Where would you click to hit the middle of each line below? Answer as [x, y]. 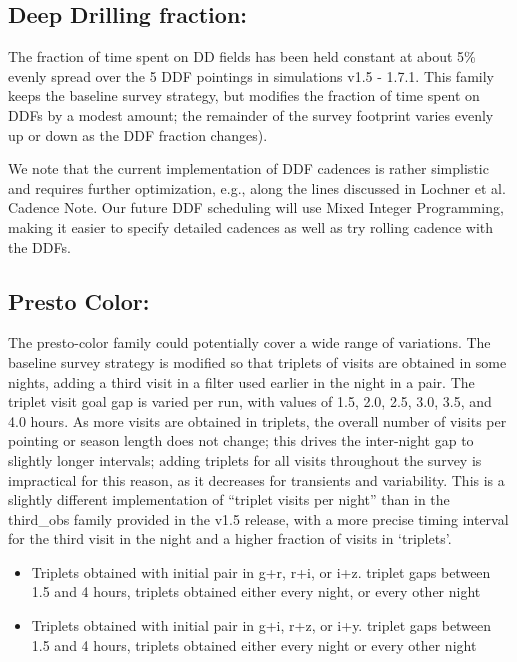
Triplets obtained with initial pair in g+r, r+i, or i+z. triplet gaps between [261, 571]
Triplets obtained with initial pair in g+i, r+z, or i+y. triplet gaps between [261, 625]
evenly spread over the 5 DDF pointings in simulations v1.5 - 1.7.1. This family [251, 75]
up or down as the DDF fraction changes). [138, 134]
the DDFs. [39, 246]
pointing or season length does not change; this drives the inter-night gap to [241, 440]
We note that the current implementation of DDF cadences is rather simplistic [248, 168]
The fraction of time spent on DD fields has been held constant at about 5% [242, 56]
